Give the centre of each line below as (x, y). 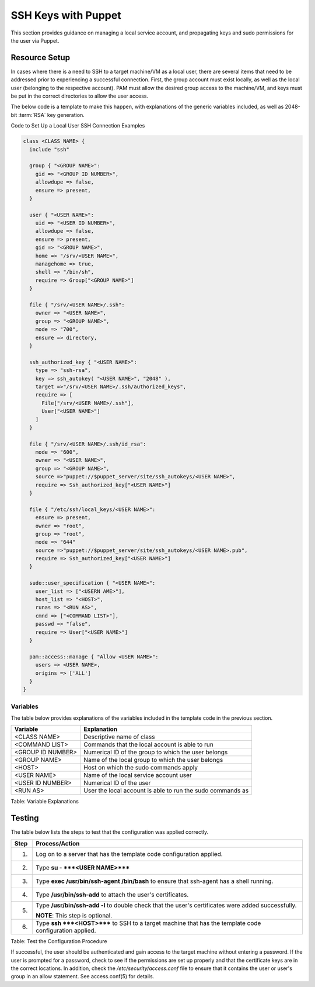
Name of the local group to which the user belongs (153, 760)
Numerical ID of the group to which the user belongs (156, 753)
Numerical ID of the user (117, 783)
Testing (25, 818)
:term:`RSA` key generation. (51, 115)
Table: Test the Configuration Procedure (59, 941)
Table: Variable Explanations (45, 802)
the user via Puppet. (35, 40)
